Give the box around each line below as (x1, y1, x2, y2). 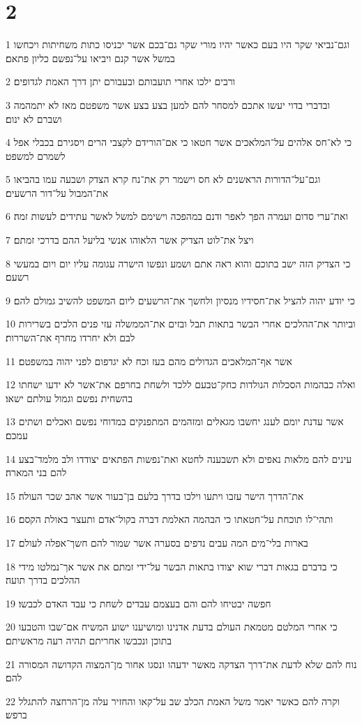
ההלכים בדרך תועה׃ (6, 572, 80, 587)
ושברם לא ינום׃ (6, 111, 62, 126)
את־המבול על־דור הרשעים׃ (6, 185, 109, 200)
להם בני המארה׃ (6, 465, 67, 480)
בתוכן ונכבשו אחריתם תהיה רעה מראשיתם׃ (6, 633, 172, 647)
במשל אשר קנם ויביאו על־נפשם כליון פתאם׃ (6, 50, 175, 65)
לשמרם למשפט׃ (6, 148, 66, 163)
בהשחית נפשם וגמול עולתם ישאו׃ (6, 390, 133, 405)
